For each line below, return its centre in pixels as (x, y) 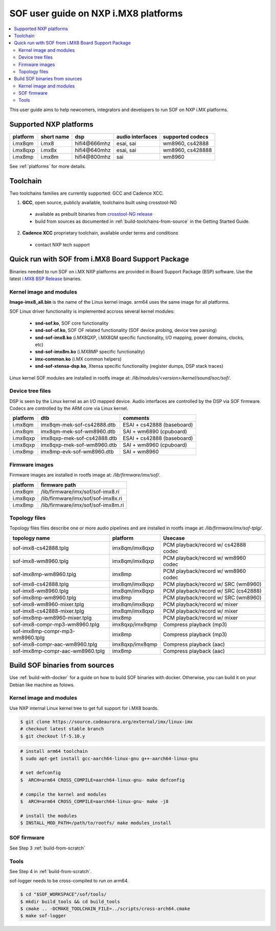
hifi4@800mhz (93, 157)
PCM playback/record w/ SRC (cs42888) (212, 590)
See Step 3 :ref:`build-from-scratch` (47, 848)
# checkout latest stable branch (62, 729)
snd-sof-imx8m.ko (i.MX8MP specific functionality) (90, 352)
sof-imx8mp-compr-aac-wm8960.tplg (59, 651)
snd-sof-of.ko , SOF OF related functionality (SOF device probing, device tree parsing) (126, 330)
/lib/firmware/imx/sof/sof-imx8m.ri (82, 505)
